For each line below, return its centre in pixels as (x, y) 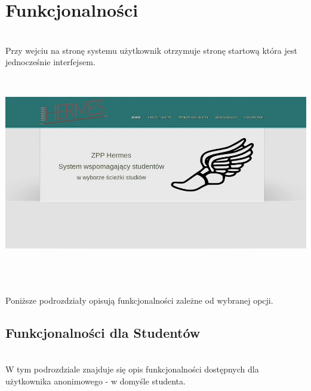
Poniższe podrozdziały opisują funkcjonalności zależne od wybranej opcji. (139, 300)
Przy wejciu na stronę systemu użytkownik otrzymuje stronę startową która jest (151, 50)
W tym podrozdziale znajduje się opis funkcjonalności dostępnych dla (132, 369)
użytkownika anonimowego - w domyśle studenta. (96, 381)
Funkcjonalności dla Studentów (103, 332)
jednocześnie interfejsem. (50, 62)
